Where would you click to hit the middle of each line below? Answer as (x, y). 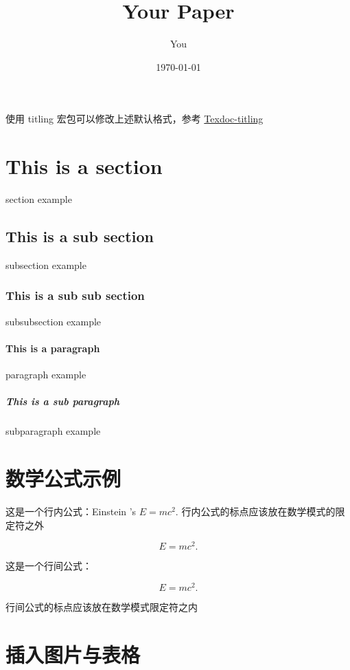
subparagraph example (53, 431)
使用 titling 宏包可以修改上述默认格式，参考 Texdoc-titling (135, 119)
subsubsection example (54, 321)
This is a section (84, 166)
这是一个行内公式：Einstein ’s (71, 511)
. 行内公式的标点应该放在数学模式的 (255, 511)
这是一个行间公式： (49, 566)
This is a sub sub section (75, 295)
